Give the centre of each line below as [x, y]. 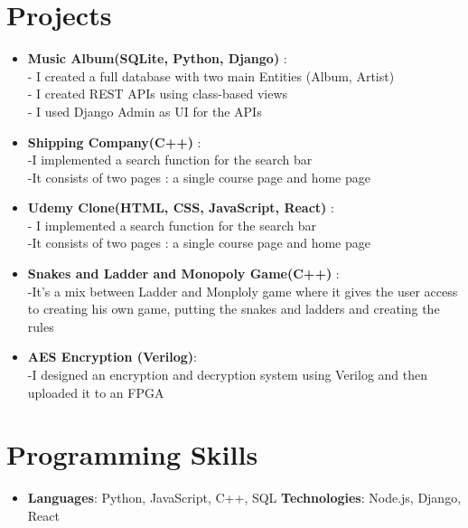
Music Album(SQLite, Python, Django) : [157, 58]
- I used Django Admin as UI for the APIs [145, 111]
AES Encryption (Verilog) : [112, 357]
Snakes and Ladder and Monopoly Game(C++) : [183, 273]
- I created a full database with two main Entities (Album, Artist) [211, 75]
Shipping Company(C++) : [114, 141]
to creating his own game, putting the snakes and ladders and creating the [234, 309]
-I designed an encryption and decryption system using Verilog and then [228, 375]
